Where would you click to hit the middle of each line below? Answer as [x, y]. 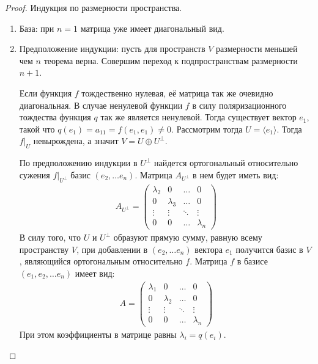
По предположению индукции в [78, 163]
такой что [37, 129]
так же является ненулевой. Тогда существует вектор [198, 117]
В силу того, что [50, 237]
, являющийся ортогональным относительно [101, 261]
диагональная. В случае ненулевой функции [101, 105]
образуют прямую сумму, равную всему [188, 237]
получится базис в [269, 249]
